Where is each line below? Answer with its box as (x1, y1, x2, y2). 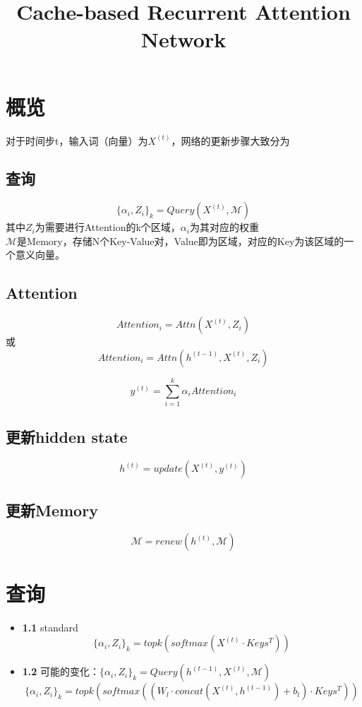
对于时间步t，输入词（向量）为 (6, 133, 148, 148)
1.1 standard (22, 619, 78, 634)
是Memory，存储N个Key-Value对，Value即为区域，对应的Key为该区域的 (17, 233, 344, 248)
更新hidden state (6, 426, 128, 448)
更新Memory (6, 499, 98, 521)
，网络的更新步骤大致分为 (171, 133, 290, 148)
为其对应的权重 (190, 220, 259, 234)
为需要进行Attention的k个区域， (35, 220, 181, 234)
